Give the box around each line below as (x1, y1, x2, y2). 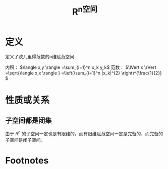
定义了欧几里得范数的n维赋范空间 (5, 54, 75, 60)
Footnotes (5, 155, 49, 166)
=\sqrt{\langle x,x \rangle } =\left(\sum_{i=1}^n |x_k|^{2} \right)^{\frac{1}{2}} (5, 70, 162, 76)
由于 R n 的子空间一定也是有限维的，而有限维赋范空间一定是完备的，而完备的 (5, 130, 163, 136)
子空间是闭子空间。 (5, 137, 45, 143)
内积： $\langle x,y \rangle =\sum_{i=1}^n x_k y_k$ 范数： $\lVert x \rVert (5, 64, 156, 70)
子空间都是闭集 (5, 116, 52, 125)
